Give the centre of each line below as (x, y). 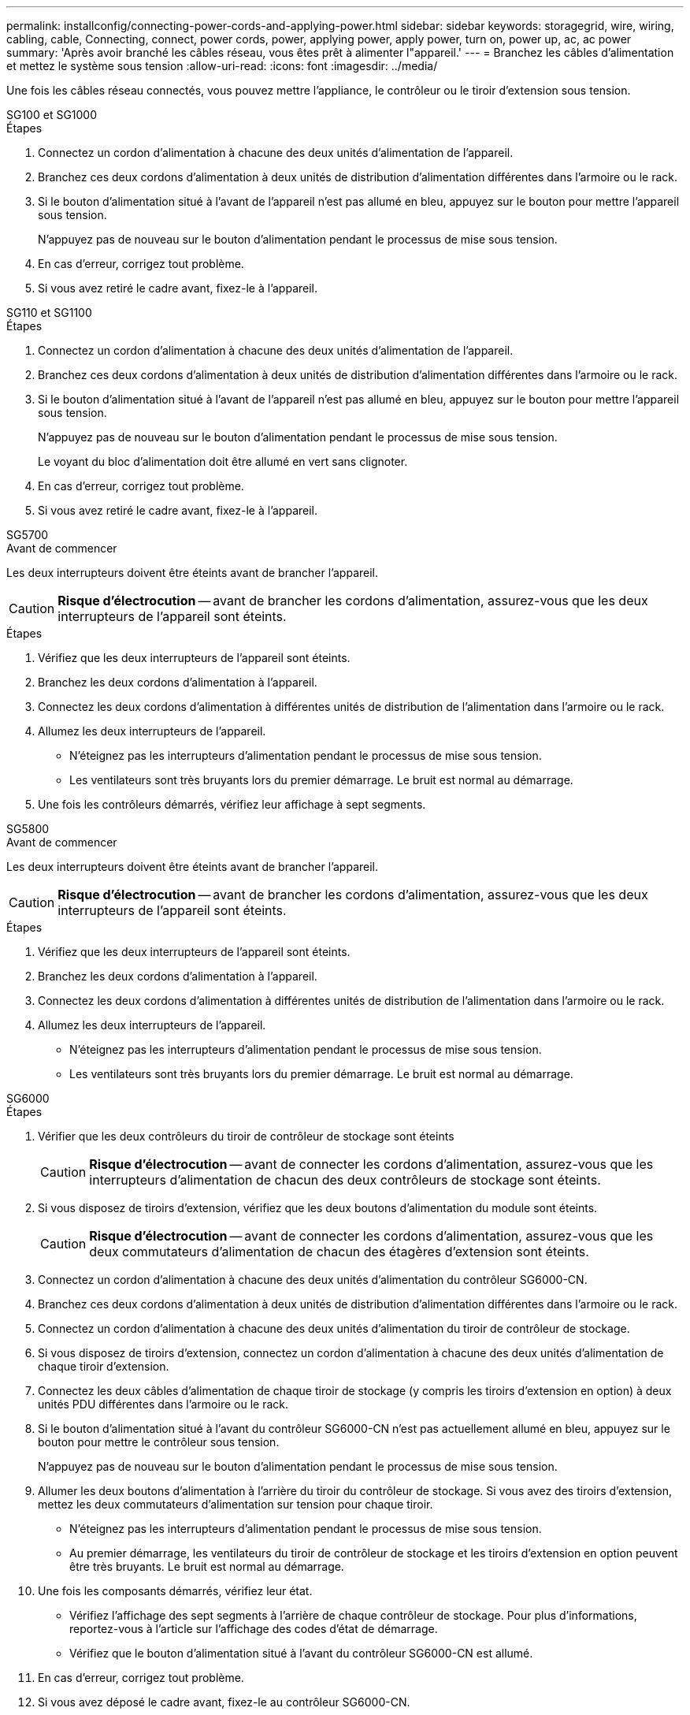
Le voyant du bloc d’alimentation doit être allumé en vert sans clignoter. (223, 461)
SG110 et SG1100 (49, 312)
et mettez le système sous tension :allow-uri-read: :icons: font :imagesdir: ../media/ (222, 66)
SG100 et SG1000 (52, 115)
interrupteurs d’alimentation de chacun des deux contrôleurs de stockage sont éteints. (345, 1180)
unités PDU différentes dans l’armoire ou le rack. (163, 1404)
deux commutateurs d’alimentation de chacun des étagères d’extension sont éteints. (339, 1252)
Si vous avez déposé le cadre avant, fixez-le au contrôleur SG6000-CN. (224, 1702)
